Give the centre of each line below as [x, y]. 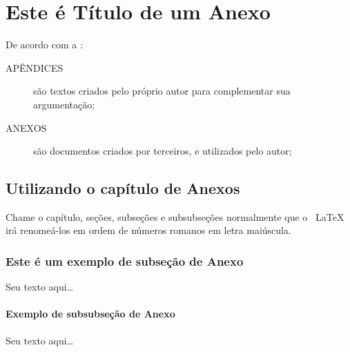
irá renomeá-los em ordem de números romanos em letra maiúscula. [148, 230]
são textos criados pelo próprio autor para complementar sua [162, 91]
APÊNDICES [35, 67]
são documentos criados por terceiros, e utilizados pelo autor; [163, 151]
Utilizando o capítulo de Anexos [123, 188]
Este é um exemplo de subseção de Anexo [125, 261]
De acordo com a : [44, 45]
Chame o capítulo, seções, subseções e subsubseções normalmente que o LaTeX [175, 216]
